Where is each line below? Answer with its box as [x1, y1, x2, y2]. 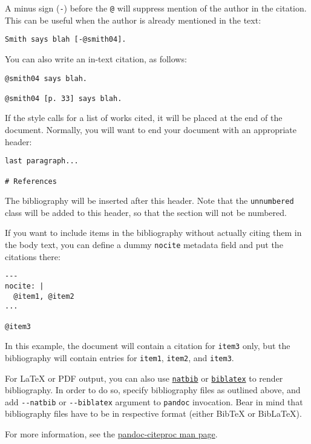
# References [5, 177, 57, 186]
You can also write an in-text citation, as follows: [5, 52, 187, 65]
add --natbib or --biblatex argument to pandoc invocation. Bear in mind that [5, 395, 303, 408]
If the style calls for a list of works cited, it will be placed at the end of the [5, 111, 283, 124]
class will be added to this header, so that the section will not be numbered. [5, 206, 287, 218]
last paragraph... [5, 157, 79, 166]
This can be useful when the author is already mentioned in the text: [5, 13, 261, 26]
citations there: [5, 250, 61, 263]
